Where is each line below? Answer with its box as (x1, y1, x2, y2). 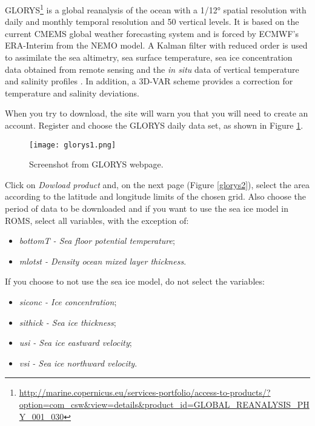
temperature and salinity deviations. (5, 86, 139, 99)
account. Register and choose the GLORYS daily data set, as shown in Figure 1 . (5, 119, 303, 131)
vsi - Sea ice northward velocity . (19, 356, 138, 369)
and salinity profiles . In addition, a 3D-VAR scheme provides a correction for (5, 75, 293, 87)
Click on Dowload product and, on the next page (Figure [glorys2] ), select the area (5, 178, 310, 191)
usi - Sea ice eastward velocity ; (19, 336, 132, 349)
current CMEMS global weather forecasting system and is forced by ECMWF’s (5, 27, 299, 39)
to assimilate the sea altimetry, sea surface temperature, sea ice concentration (5, 51, 293, 64)
